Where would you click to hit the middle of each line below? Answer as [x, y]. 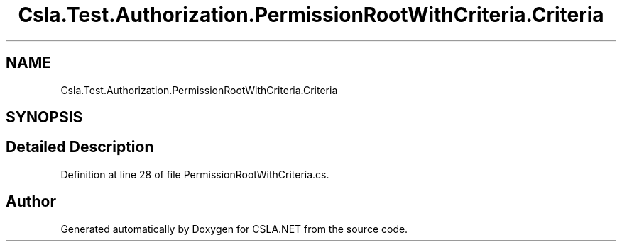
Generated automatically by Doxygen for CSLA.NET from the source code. [234, 229]
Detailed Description [80, 147]
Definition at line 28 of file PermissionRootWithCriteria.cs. [195, 174]
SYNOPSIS [44, 117]
